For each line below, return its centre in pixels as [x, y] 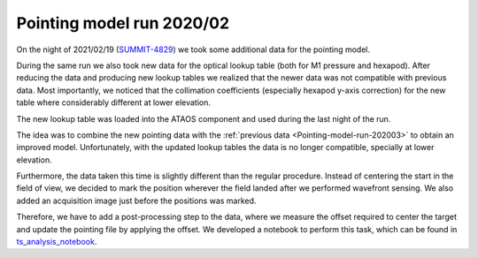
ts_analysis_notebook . [57, 242]
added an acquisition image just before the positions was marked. [136, 200]
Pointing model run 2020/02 [123, 23]
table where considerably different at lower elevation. [114, 102]
